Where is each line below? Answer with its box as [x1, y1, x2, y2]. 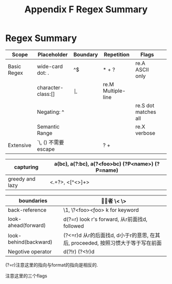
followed [63, 222, 84, 229]
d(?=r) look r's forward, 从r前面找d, [63, 215, 147, 222]
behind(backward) [8, 238, 53, 246]
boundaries [18, 197, 48, 204]
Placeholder [37, 51, 68, 58]
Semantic [36, 123, 60, 130]
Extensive [8, 141, 32, 149]
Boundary [73, 51, 98, 58]
